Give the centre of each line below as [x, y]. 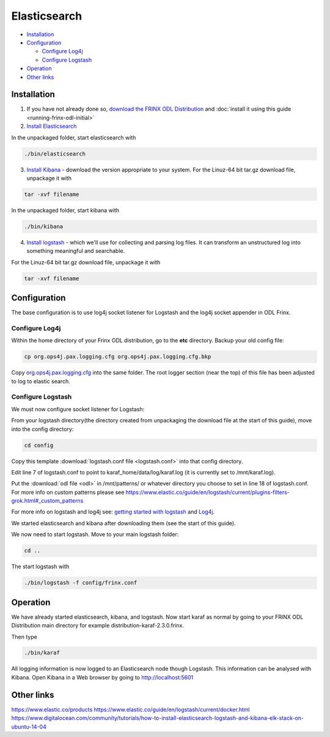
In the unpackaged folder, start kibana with [65, 210]
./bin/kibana [44, 226]
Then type [24, 637]
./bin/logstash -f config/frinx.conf [81, 583]
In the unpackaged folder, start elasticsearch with [74, 137]
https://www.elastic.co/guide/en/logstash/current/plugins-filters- [207, 492]
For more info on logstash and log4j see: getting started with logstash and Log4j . [113, 512]
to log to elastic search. [41, 381]
